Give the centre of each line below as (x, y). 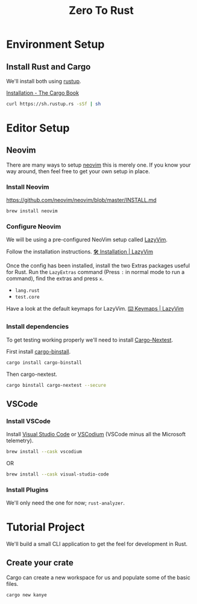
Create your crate (40, 563)
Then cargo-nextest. (32, 374)
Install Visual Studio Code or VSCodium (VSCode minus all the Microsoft (96, 434)
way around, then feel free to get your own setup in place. (78, 171)
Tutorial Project (45, 527)
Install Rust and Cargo (48, 67)
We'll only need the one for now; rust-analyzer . (66, 503)
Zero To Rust (101, 11)
